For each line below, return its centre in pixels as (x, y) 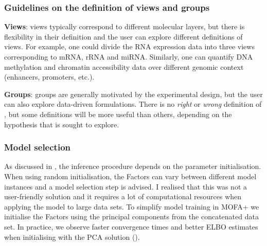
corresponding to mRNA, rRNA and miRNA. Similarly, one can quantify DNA (129, 56)
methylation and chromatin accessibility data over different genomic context (124, 67)
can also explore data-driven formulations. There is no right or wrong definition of (133, 104)
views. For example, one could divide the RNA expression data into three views (129, 46)
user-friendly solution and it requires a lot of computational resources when (123, 196)
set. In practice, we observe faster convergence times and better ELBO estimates (131, 226)
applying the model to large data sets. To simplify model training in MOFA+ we (132, 206)
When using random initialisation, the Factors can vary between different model (130, 176)
